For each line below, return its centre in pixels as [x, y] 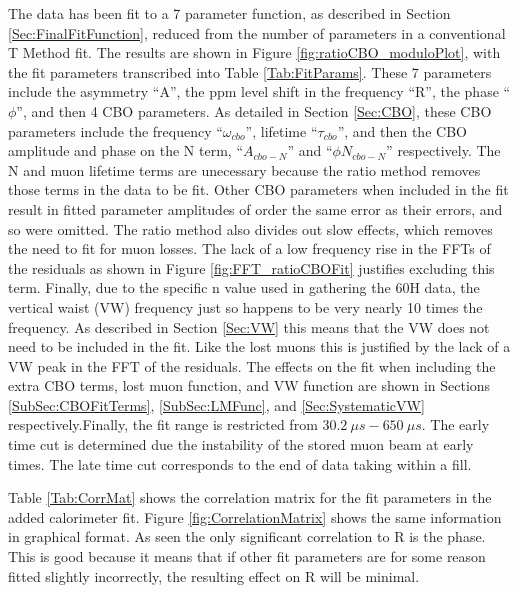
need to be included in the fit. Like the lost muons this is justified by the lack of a [259, 346]
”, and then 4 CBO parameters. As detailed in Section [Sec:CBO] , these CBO [254, 110]
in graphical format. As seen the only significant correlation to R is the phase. [247, 536]
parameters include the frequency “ [115, 130]
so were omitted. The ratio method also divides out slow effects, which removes [250, 228]
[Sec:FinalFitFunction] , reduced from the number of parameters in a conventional [257, 32]
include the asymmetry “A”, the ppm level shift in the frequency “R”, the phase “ [259, 91]
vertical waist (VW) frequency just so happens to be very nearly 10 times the [245, 306]
